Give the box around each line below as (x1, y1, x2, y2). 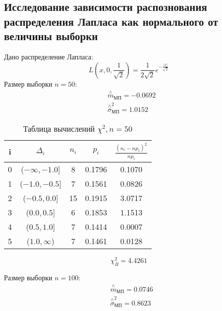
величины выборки (4, 28, 98, 44)
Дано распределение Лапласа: (4, 51, 93, 61)
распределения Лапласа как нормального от (4, 13, 219, 29)
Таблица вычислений (23, 123, 95, 135)
